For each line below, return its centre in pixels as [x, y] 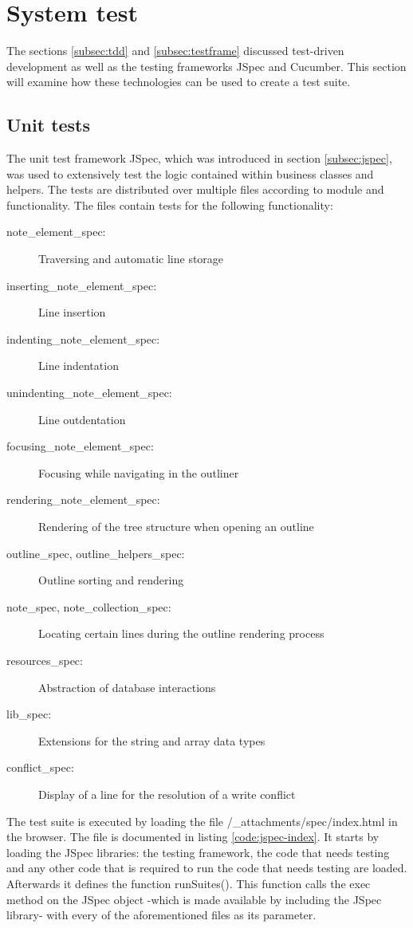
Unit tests [49, 125]
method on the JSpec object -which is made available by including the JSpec [194, 899]
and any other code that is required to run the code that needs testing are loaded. [207, 868]
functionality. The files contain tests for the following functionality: [170, 204]
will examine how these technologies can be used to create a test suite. [179, 82]
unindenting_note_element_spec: [89, 393]
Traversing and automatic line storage [131, 259]
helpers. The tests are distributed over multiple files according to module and [195, 189]
